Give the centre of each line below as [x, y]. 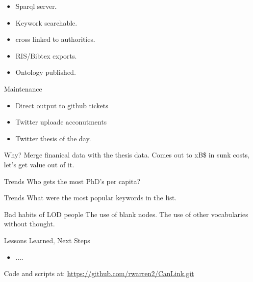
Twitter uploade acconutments [61, 122]
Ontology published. [46, 72]
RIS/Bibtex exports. [46, 55]
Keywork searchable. [46, 22]
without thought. [29, 224]
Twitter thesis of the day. [53, 138]
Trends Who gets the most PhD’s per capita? [72, 181]
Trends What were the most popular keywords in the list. [90, 198]
